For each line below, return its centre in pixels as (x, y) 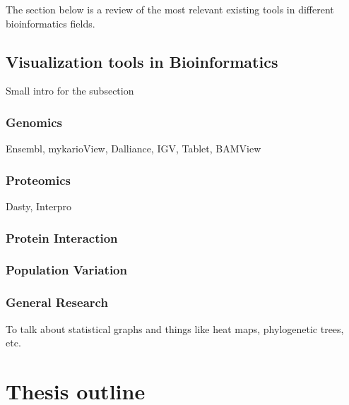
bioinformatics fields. (51, 23)
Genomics (34, 122)
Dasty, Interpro (39, 206)
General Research (57, 302)
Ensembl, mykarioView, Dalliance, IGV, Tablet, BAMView (134, 149)
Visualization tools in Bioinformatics (142, 61)
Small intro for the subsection (70, 91)
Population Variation (66, 270)
